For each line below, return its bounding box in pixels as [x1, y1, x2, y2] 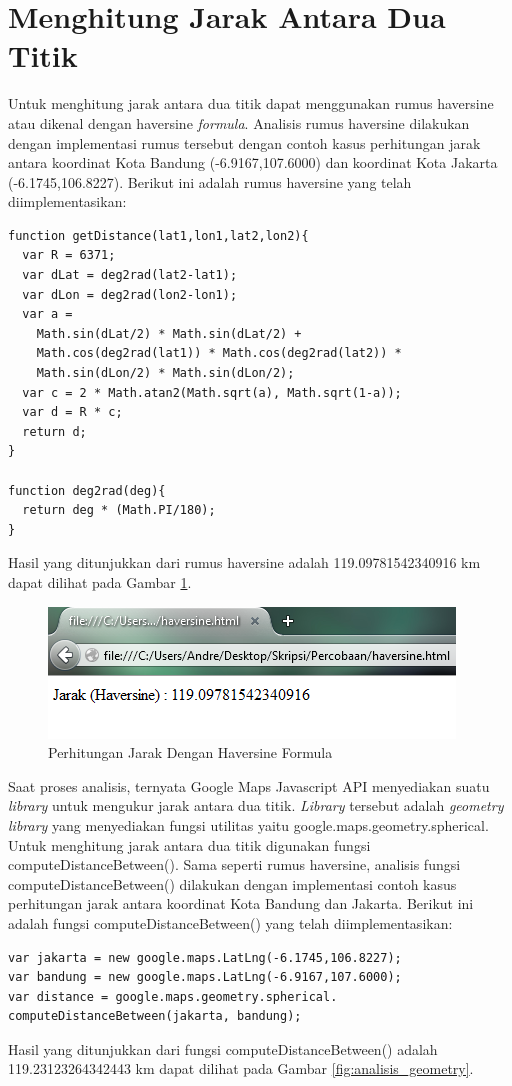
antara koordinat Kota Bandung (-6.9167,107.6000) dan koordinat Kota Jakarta [8, 152, 498, 173]
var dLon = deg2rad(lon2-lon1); [22, 287, 238, 302]
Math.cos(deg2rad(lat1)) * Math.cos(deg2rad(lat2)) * [36, 346, 402, 361]
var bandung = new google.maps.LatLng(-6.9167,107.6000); [8, 970, 402, 985]
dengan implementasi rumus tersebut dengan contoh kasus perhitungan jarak [8, 132, 481, 153]
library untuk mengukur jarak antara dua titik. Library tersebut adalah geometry [8, 795, 504, 816]
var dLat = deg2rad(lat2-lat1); [22, 268, 238, 283]
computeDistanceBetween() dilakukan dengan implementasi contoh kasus [8, 873, 457, 894]
